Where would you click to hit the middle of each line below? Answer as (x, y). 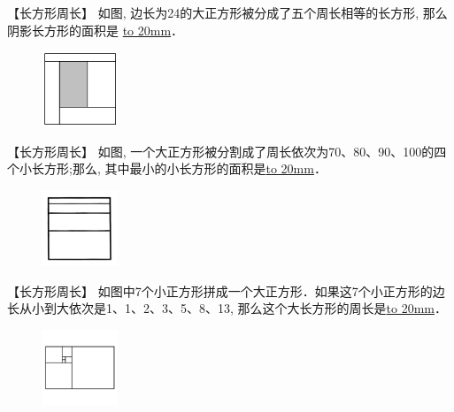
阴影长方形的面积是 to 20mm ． (96, 30)
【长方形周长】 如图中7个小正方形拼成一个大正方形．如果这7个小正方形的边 (226, 290)
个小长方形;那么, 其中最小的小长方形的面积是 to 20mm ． (167, 168)
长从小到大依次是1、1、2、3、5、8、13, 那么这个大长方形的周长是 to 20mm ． (227, 308)
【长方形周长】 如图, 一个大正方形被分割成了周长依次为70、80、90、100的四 (227, 151)
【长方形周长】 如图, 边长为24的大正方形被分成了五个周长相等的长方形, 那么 (227, 12)
